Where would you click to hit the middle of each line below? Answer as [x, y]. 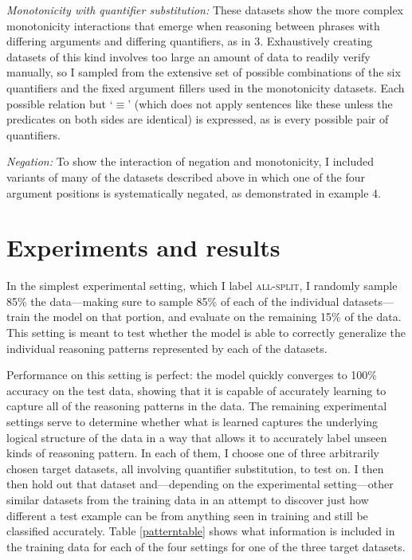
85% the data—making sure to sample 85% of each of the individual [173, 301]
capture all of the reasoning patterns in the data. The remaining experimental [197, 406]
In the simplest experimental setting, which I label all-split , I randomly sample [202, 286]
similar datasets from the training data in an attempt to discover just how [188, 499]
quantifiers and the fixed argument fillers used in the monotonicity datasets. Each [206, 87]
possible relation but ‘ [60, 103]
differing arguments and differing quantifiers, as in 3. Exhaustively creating [190, 41]
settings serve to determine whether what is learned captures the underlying [192, 421]
